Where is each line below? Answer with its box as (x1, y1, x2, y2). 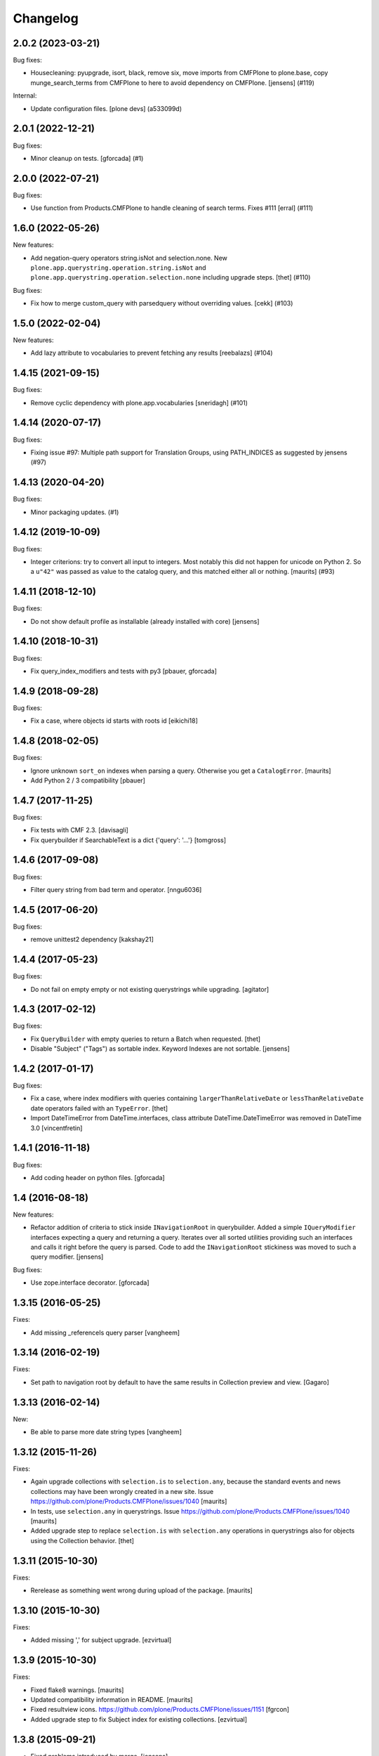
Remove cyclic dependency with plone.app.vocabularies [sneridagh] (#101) (30, 398, 248, 407)
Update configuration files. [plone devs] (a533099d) (30, 104, 182, 112)
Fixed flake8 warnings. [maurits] (30, 1686, 124, 1694)
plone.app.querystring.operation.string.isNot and (30, 263, 206, 272)
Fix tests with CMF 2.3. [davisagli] (30, 826, 129, 834)
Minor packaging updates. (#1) (30, 508, 119, 516)
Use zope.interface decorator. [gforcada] (30, 1278, 150, 1287)
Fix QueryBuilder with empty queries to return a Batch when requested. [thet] (30, 1035, 261, 1043)
